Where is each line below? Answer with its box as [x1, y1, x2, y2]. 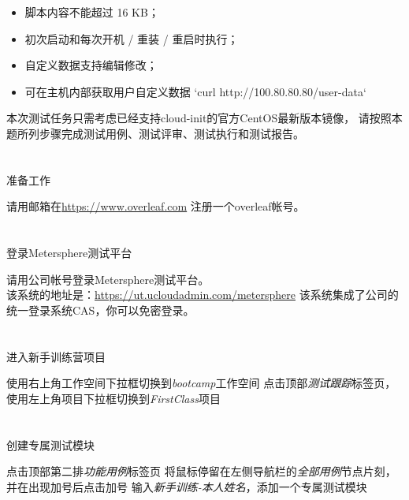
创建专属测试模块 [6, 436, 95, 453]
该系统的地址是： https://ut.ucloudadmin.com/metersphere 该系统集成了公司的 [6, 286, 399, 303]
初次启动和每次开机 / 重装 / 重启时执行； [24, 30, 239, 47]
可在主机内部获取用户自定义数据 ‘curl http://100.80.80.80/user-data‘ [24, 83, 366, 99]
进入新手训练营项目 [6, 348, 106, 364]
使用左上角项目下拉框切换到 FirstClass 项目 [6, 390, 221, 406]
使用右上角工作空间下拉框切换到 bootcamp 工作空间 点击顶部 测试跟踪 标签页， [6, 375, 396, 391]
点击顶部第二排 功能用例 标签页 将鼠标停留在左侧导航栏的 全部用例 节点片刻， [6, 463, 396, 479]
